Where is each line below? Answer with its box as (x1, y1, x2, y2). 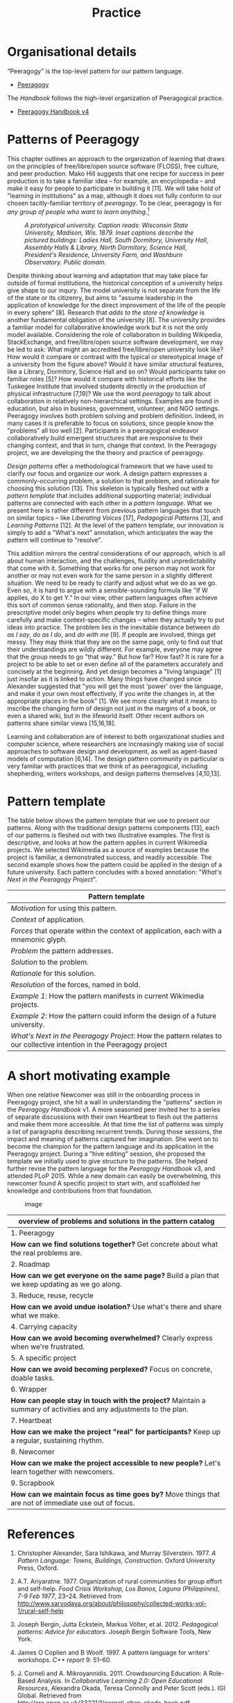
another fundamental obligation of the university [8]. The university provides (7, 315, 225, 324)
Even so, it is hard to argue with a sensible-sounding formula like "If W (7, 585, 208, 595)
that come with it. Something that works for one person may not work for (7, 564, 215, 572)
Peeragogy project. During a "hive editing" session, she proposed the (7, 1149, 206, 1158)
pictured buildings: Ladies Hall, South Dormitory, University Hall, (24, 235, 209, 244)
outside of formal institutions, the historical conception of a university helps (7, 279, 223, 287)
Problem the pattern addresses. (10, 946, 114, 956)
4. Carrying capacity (10, 1322, 78, 1331)
